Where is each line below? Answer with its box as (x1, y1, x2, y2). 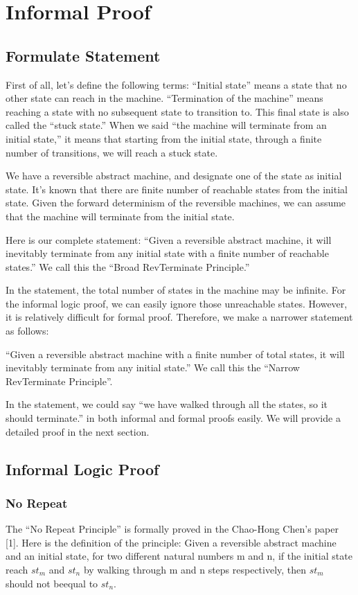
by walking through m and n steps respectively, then (83, 562, 307, 577)
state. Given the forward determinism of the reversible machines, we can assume (6, 195, 346, 210)
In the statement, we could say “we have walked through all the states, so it (6, 397, 328, 411)
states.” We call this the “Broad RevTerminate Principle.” (6, 259, 250, 274)
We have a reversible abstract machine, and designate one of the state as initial (6, 168, 342, 183)
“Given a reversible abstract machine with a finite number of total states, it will (6, 346, 345, 361)
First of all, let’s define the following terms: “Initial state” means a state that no (6, 77, 347, 91)
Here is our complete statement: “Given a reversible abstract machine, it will (6, 232, 332, 247)
